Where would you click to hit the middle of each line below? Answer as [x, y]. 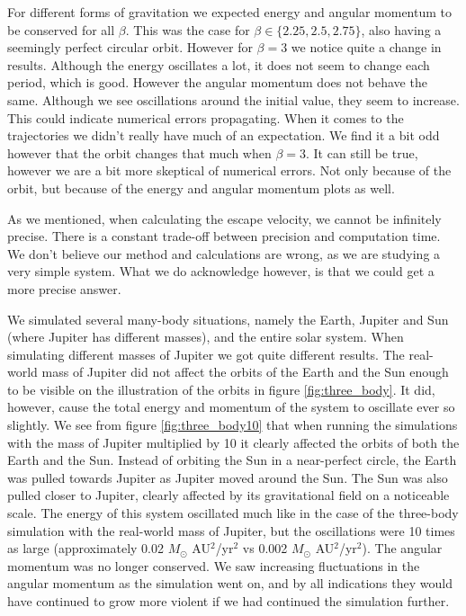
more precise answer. [64, 288]
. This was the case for [188, 29]
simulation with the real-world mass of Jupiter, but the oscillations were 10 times [231, 530]
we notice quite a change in [366, 47]
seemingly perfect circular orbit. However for [130, 47]
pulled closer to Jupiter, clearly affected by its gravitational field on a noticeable [229, 495]
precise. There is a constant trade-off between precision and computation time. [224, 236]
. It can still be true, [362, 152]
